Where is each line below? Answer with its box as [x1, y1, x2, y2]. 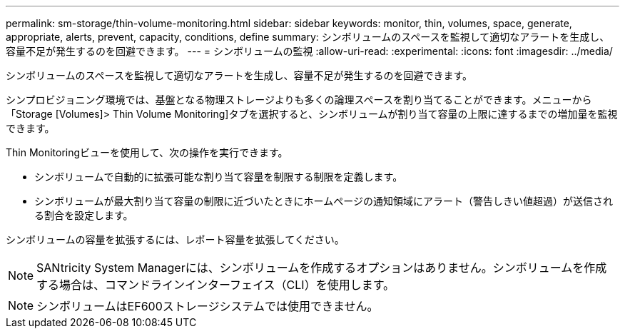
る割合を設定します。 [34, 209, 133, 221]
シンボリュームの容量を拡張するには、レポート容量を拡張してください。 [6, 233, 345, 246]
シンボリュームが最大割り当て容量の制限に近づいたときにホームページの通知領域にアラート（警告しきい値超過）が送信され [34, 195, 613, 207]
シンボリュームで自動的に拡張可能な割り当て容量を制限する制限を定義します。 [34, 171, 403, 183]
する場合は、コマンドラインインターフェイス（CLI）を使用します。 [36, 278, 395, 292]
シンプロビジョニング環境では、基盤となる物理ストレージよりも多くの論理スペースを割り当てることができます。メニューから [6, 93, 592, 106]
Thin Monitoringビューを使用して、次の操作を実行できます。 [6, 146, 288, 158]
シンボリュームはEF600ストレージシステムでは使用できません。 [36, 299, 379, 313]
